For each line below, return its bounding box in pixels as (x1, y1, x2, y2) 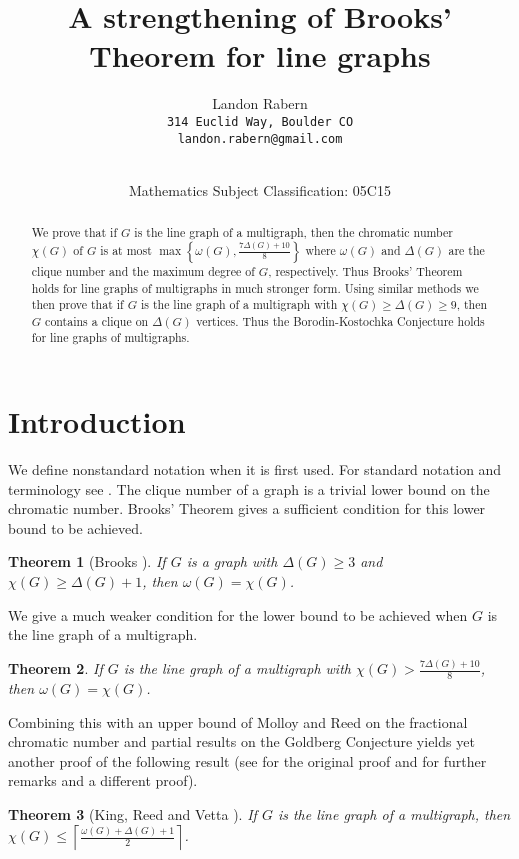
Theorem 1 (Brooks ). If (8, 551, 166, 572)
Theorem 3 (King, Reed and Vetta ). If (8, 803, 257, 824)
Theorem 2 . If (8, 658, 103, 679)
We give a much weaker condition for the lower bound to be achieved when (8, 604, 468, 625)
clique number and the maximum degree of (31, 262, 255, 279)
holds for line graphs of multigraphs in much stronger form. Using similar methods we (31, 279, 479, 296)
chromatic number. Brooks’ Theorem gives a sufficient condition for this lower (8, 498, 486, 519)
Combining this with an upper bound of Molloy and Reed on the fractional (8, 711, 468, 732)
